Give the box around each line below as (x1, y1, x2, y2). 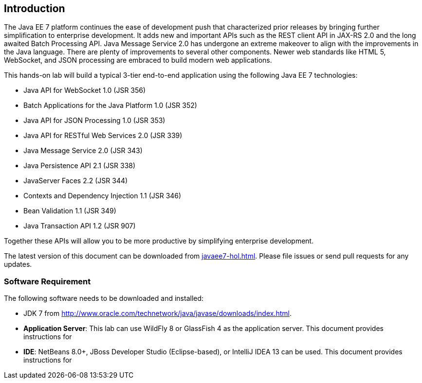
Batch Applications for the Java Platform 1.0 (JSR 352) (23, 101, 197, 110)
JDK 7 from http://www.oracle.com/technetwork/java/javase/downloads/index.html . (23, 309, 292, 318)
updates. (4, 260, 32, 269)
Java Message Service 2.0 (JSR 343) (23, 146, 143, 155)
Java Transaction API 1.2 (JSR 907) (23, 222, 136, 230)
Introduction (4, 2, 65, 15)
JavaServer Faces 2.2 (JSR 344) (23, 176, 128, 185)
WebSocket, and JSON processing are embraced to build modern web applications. (4, 56, 272, 65)
